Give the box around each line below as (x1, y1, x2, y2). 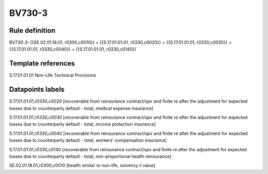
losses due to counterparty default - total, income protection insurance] (9, 121, 156, 127)
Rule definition (9, 26, 56, 35)
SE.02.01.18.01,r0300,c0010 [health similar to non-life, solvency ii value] (9, 163, 156, 169)
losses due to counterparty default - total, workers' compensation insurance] (9, 137, 167, 143)
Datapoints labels (9, 85, 65, 94)
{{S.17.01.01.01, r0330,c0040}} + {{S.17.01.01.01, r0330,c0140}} (9, 46, 136, 52)
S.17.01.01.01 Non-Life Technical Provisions (9, 72, 96, 78)
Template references (9, 59, 75, 68)
